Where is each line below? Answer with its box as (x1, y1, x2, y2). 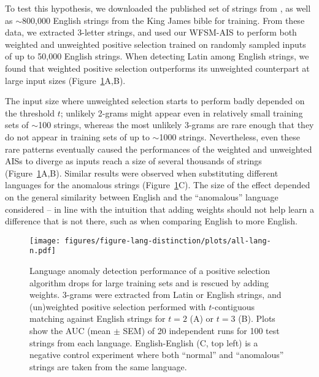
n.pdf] (29, 246, 56, 256)
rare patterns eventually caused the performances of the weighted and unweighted (5, 142, 312, 155)
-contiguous (212, 300, 255, 313)
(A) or (190, 312, 214, 325)
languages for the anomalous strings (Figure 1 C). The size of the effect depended (5, 178, 310, 191)
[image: (29, 236, 61, 245)
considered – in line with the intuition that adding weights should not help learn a (5, 202, 314, 215)
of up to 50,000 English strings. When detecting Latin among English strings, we (5, 50, 309, 63)
